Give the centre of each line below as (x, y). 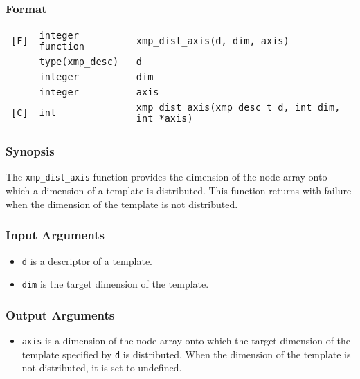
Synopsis (30, 151)
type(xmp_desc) (79, 62)
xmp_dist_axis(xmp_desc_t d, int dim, (238, 108)
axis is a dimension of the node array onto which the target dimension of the (186, 341)
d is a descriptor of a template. (87, 260)
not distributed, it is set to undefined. (102, 368)
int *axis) (164, 119)
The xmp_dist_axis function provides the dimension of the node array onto (166, 177)
